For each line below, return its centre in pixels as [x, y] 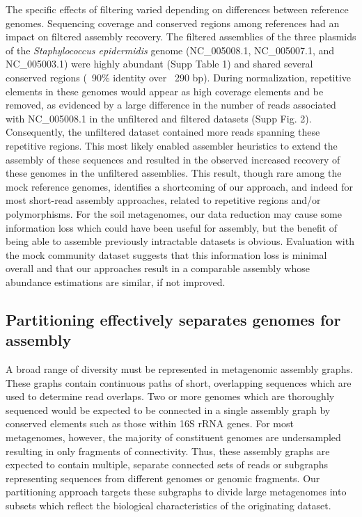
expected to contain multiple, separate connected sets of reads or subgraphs [167, 464]
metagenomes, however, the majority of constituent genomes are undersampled [173, 437]
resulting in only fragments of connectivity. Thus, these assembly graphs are [168, 451]
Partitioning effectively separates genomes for [173, 319]
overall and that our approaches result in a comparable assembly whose [158, 268]
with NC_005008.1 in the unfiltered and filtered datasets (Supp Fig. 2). [159, 118]
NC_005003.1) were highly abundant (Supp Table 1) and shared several [159, 64]
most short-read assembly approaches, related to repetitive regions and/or [163, 200]
